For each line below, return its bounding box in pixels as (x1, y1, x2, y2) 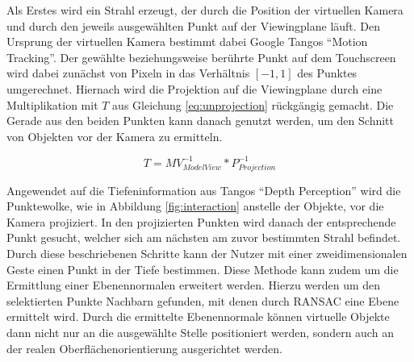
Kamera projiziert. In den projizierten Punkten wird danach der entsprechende (6, 213, 396, 230)
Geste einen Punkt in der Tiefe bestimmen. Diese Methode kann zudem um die (6, 260, 399, 277)
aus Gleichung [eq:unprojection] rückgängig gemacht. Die (112, 96, 394, 113)
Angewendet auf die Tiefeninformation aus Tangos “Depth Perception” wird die (6, 181, 401, 198)
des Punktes (297, 64, 358, 81)
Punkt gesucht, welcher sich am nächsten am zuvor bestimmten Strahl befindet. (6, 229, 401, 246)
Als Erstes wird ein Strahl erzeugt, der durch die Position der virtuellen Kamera (6, 2, 404, 18)
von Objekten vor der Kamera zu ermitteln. (6, 127, 223, 144)
